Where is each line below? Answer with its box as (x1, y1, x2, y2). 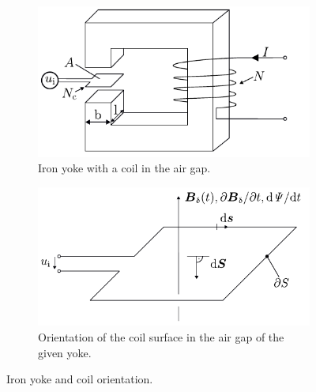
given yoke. (38, 344, 92, 360)
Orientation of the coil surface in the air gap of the (38, 329, 284, 345)
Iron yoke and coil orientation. (6, 371, 153, 387)
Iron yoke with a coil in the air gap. (38, 160, 211, 176)
